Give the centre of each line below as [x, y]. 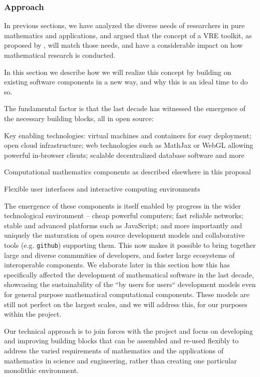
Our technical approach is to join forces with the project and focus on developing [128, 331]
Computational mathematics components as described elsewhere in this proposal [127, 172]
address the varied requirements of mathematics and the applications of [114, 350]
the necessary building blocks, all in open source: [79, 118]
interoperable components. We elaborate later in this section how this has [117, 265]
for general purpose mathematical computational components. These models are [127, 294]
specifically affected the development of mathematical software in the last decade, [129, 274]
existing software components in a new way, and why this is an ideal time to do [126, 82]
